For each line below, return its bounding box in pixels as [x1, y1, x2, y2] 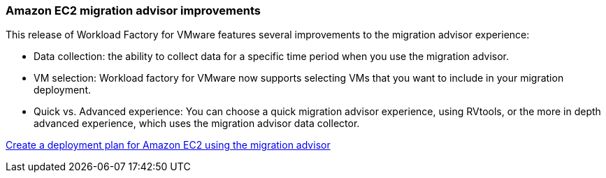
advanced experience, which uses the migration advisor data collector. [34, 117, 360, 130]
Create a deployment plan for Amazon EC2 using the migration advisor [6, 139, 331, 151]
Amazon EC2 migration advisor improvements [6, 3, 261, 17]
